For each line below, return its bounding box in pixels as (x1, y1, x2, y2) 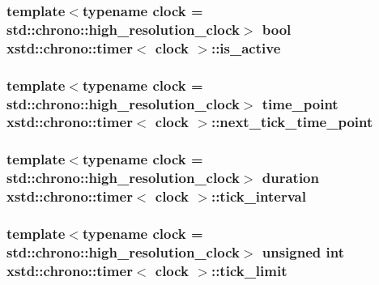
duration (262, 168, 319, 188)
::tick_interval (211, 186, 306, 206)
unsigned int (262, 241, 344, 262)
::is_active (211, 37, 281, 57)
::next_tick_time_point (211, 112, 373, 132)
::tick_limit (211, 260, 287, 280)
